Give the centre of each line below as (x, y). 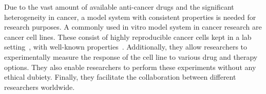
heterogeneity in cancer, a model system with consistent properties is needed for (130, 17)
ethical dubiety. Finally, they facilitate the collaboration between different (120, 77)
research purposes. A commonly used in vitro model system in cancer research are (133, 27)
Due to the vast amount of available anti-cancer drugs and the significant (119, 7)
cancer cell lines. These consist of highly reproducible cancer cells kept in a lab (128, 37)
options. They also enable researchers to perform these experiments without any (130, 67)
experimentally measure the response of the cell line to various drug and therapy (131, 56)
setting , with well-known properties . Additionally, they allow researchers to (126, 47)
